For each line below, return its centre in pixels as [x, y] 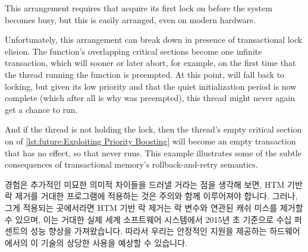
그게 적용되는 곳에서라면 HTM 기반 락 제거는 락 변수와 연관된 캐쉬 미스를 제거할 [154, 207]
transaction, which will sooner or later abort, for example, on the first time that [150, 63]
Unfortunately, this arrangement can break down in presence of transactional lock [154, 40]
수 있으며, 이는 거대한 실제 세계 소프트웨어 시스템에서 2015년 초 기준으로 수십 [148, 219]
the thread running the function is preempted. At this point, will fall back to [145, 74]
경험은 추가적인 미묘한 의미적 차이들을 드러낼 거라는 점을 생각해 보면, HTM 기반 [154, 184]
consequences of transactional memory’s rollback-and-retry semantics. [131, 164]
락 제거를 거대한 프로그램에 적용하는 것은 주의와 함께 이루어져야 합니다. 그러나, [151, 196]
